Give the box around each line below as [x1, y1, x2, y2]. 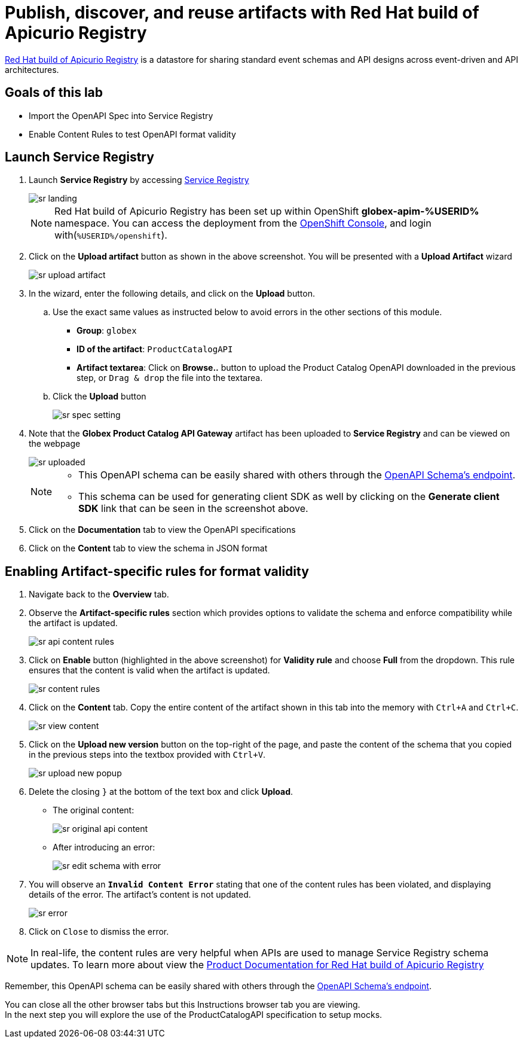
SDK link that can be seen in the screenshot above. [78, 502, 308, 515]
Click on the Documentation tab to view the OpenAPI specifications [29, 524, 296, 535]
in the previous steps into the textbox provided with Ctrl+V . [29, 749, 266, 760]
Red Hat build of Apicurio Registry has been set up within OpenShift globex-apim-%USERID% [54, 205, 479, 218]
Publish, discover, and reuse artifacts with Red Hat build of [5, 2, 479, 23]
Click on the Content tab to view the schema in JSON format [29, 543, 268, 554]
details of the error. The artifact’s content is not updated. [29, 889, 251, 900]
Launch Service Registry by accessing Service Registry [29, 175, 249, 185]
